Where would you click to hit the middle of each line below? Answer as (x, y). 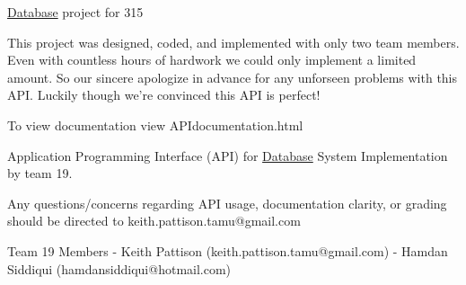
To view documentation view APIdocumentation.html (155, 125)
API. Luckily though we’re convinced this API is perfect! (164, 95)
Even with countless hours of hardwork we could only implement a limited (212, 60)
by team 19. (40, 173)
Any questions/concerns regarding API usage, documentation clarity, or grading (227, 203)
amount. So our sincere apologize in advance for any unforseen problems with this (233, 77)
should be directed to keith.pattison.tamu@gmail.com (154, 221)
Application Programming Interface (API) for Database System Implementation (228, 155)
